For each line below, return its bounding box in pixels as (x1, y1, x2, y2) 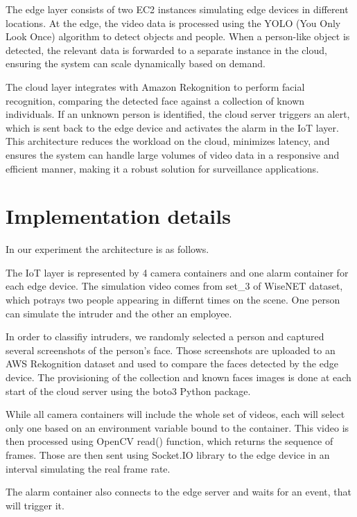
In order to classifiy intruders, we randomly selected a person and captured (6, 329, 324, 344)
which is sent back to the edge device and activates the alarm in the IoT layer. (6, 120, 339, 134)
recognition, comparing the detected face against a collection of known (6, 93, 305, 107)
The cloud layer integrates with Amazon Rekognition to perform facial (6, 79, 305, 94)
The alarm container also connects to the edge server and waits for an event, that (6, 484, 351, 499)
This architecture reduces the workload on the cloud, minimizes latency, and (6, 134, 330, 148)
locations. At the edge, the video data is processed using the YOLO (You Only (6, 15, 341, 30)
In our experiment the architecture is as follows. (6, 242, 209, 256)
